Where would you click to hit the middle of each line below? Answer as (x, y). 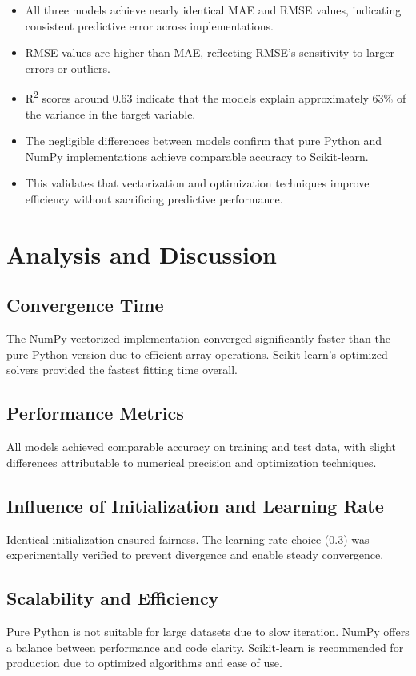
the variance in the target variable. (110, 113)
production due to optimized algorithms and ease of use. (144, 663)
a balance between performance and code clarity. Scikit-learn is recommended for (205, 647)
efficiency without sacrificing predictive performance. (154, 199)
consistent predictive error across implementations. (149, 25)
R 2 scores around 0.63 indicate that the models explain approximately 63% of (216, 97)
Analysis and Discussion (142, 254)
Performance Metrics (95, 413)
